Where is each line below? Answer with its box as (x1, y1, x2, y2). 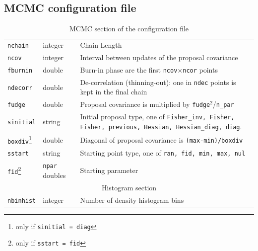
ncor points (183, 64, 218, 75)
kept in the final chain (80, 86, 147, 97)
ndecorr (7, 84, 33, 91)
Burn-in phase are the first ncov (80, 64, 178, 75)
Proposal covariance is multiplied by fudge (80, 99, 210, 109)
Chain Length (80, 40, 122, 50)
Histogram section (101, 182, 157, 192)
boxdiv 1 (7, 134, 32, 145)
